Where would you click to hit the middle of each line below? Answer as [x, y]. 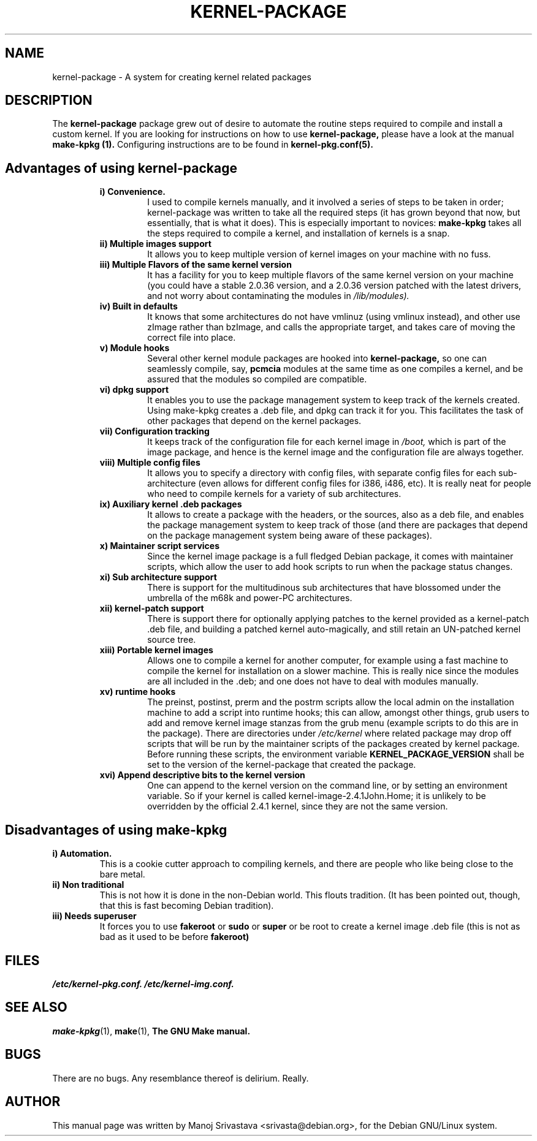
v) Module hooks [135, 348]
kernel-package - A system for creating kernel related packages [182, 77]
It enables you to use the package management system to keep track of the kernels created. [333, 400]
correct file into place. [192, 338]
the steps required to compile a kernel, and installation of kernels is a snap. [299, 233]
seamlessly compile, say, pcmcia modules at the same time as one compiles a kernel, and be [335, 369]
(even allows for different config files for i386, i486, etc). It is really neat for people [365, 483]
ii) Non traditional [88, 885]
